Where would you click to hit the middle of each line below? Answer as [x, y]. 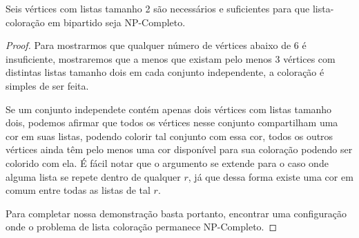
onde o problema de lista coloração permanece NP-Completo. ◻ [142, 227]
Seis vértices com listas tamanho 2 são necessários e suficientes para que [158, 8]
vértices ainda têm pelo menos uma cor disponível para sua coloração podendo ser [179, 149]
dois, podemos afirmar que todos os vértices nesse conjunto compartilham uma [172, 122]
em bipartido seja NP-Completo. [117, 22]
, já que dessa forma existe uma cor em [271, 176]
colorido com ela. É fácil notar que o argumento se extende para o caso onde [167, 162]
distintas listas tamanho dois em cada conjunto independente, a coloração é [165, 72]
